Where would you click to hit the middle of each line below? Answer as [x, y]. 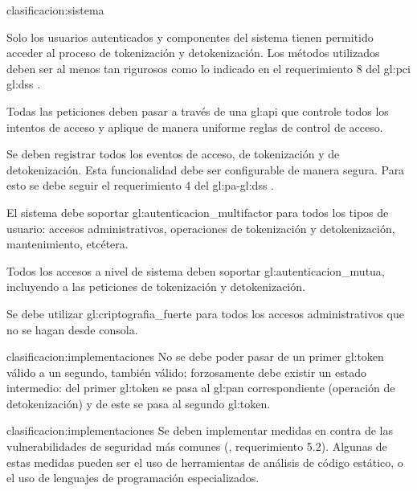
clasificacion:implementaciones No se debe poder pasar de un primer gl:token [195, 356]
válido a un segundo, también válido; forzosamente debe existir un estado [186, 372]
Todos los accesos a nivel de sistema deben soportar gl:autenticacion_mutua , [196, 270]
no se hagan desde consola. [72, 329]
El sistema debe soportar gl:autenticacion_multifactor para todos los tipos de [198, 212]
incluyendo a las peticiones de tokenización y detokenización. [156, 286]
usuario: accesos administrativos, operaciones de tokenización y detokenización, [201, 228]
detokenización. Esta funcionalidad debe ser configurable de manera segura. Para [206, 169]
